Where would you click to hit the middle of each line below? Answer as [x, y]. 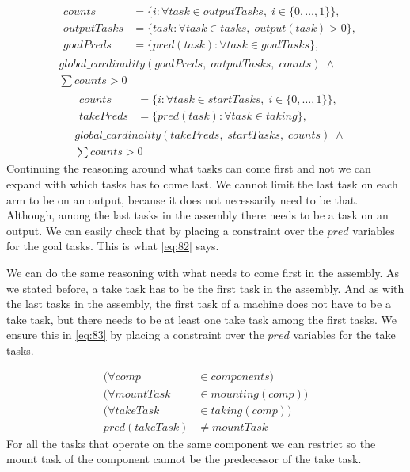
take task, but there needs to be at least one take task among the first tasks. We [201, 319]
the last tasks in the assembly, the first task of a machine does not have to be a [199, 304]
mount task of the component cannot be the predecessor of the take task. [184, 459]
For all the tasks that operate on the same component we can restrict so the [191, 443]
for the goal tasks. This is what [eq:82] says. [113, 246]
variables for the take [344, 335]
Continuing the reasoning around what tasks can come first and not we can [189, 168]
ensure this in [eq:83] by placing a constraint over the [135, 335]
